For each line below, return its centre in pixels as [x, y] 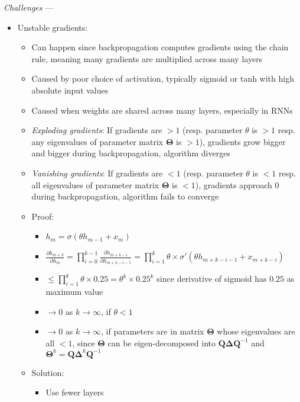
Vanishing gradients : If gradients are [97, 173]
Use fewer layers [75, 392]
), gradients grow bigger [242, 141]
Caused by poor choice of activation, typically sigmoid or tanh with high [163, 78]
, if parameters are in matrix [153, 331]
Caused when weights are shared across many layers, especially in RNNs [162, 110]
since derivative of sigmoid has [212, 279]
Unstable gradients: [53, 27]
